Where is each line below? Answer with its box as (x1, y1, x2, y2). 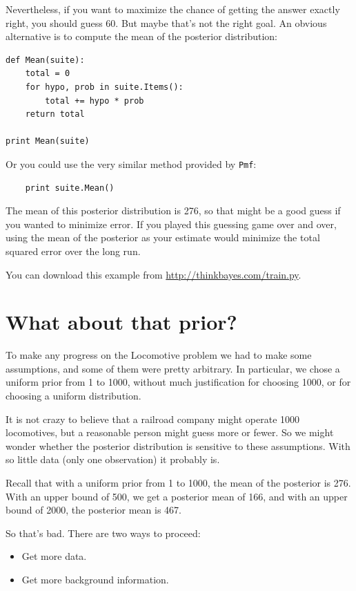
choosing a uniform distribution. (6, 388, 141, 403)
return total (25, 109, 85, 120)
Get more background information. (21, 572, 169, 586)
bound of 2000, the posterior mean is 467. (6, 503, 181, 517)
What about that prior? (6, 308, 237, 336)
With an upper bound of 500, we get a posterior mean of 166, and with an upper (6, 489, 348, 503)
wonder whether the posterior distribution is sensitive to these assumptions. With (6, 438, 350, 453)
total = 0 (25, 68, 70, 79)
